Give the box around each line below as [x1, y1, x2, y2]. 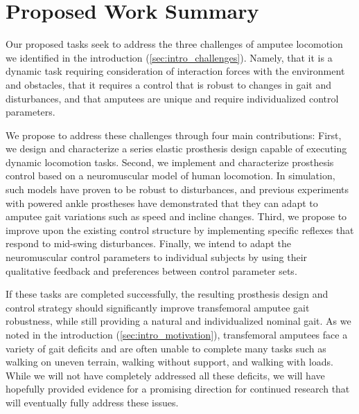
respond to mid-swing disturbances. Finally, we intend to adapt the [6, 236, 292, 251]
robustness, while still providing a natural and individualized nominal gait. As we [6, 314, 351, 328]
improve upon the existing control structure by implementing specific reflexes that [6, 222, 354, 237]
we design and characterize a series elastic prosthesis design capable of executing [6, 141, 347, 156]
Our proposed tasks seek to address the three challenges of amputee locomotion [6, 37, 343, 51]
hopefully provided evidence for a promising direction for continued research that [6, 381, 350, 396]
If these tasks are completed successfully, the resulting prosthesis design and [6, 287, 329, 301]
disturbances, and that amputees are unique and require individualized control [6, 91, 339, 105]
